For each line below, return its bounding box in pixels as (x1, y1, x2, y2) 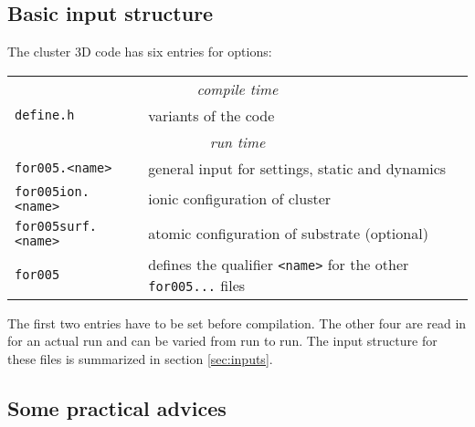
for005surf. (15, 218, 98, 234)
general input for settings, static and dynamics (148, 157, 447, 179)
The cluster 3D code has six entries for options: (7, 42, 272, 61)
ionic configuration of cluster (148, 188, 332, 210)
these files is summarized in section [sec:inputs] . (7, 349, 273, 368)
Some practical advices (7, 393, 227, 422)
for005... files (148, 274, 246, 296)
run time (209, 130, 266, 152)
